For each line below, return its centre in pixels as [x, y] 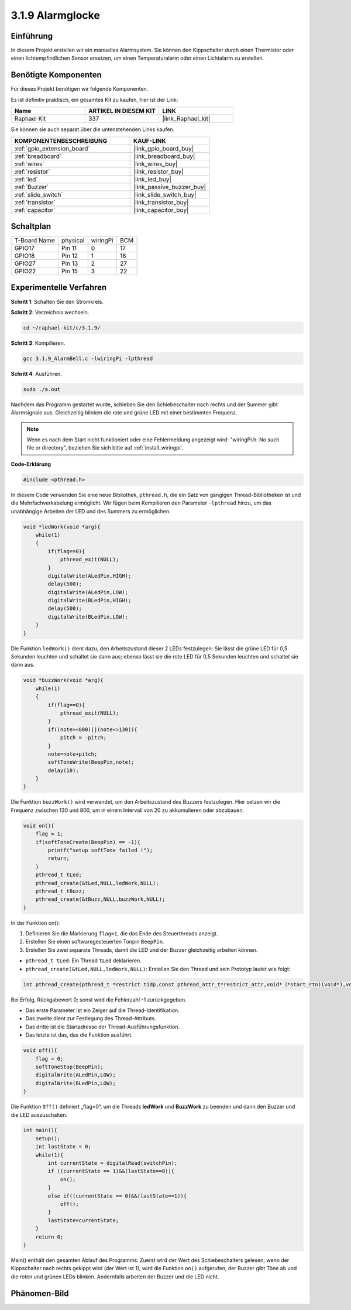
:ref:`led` [26, 179]
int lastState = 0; [63, 1147]
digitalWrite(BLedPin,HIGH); [90, 601]
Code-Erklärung [31, 464]
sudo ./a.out [42, 389]
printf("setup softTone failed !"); [100, 850]
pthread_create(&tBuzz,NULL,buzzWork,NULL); [100, 899]
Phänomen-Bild [40, 1293]
